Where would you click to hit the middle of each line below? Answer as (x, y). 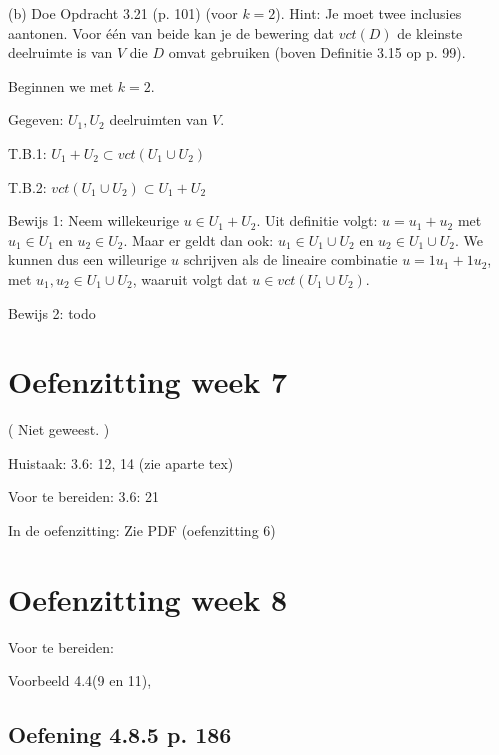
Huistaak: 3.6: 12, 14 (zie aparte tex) (121, 462)
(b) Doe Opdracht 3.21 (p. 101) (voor (123, 13)
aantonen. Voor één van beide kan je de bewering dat (171, 32)
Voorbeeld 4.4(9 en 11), (80, 680)
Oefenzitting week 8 (148, 598)
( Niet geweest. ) (59, 429)
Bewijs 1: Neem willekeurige (93, 220)
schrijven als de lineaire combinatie (290, 259)
